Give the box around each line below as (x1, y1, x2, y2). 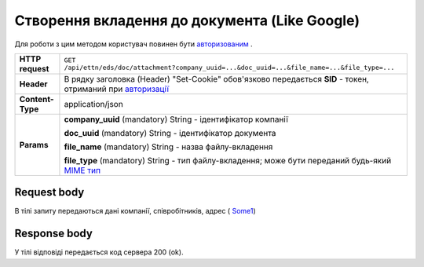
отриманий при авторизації (64, 83, 169, 94)
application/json (64, 98, 123, 109)
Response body (14, 227, 93, 240)
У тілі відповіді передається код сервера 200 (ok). (14, 247, 184, 257)
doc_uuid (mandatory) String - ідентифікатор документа (64, 127, 276, 138)
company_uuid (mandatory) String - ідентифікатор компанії (64, 114, 288, 125)
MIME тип (64, 165, 101, 176)
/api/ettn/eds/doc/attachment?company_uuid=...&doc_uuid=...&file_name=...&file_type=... (64, 63, 395, 71)
